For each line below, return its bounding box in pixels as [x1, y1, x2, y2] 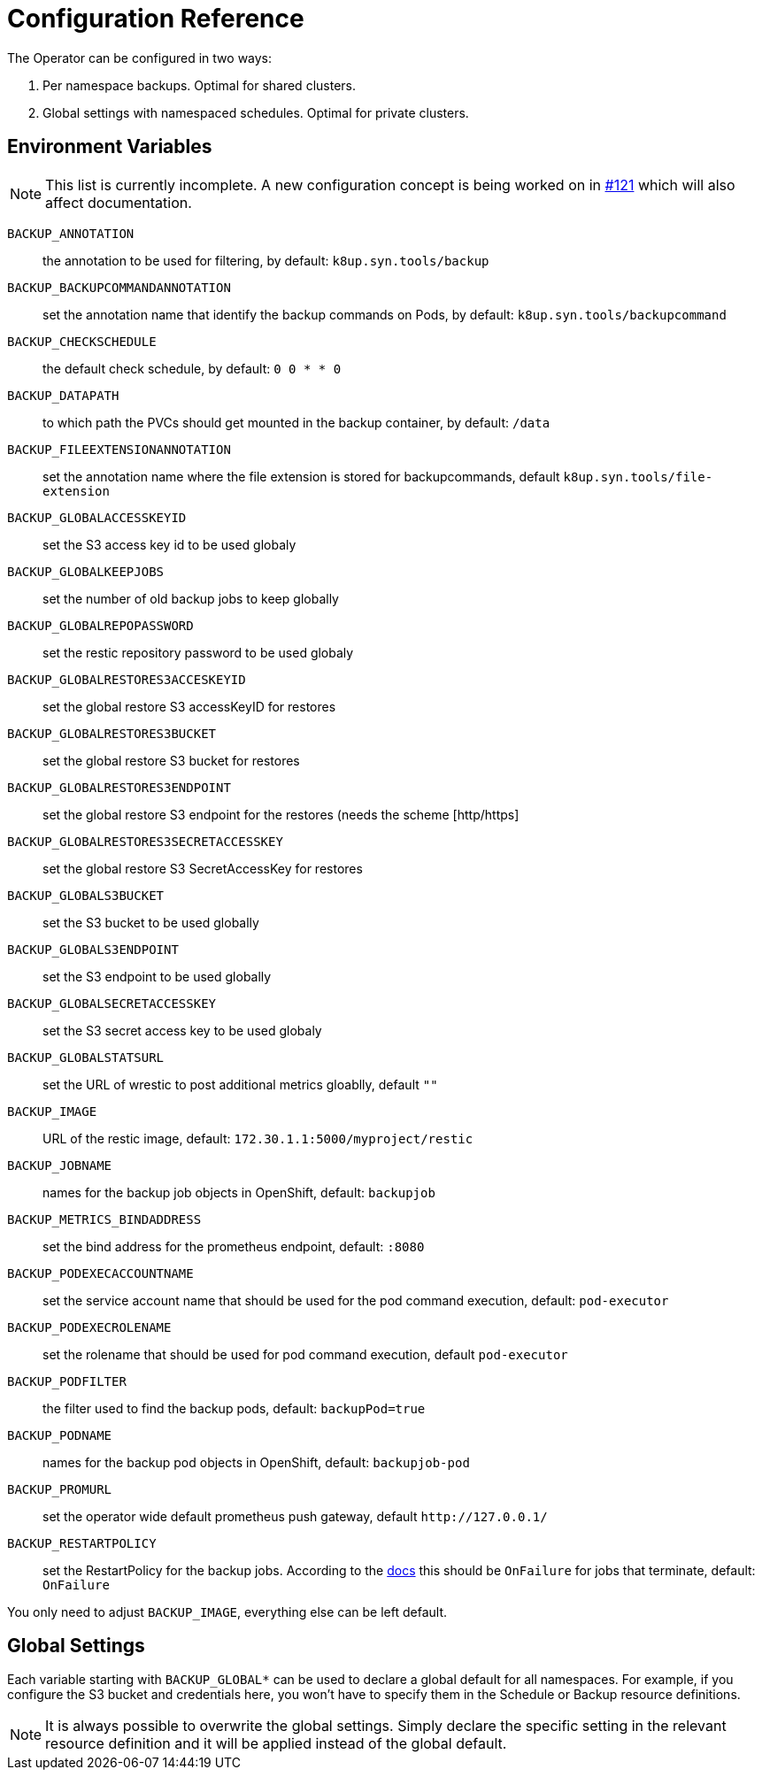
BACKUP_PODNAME [7, 1427, 112, 1442]
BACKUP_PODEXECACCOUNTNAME [7, 1265, 194, 1281]
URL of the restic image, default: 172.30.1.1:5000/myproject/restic [42, 1130, 473, 1146]
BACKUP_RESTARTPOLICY [7, 1535, 157, 1550]
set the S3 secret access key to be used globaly [42, 1022, 322, 1038]
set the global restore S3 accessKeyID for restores [42, 698, 336, 714]
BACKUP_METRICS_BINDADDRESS [7, 1212, 202, 1227]
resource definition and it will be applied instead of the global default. [45, 1735, 507, 1753]
